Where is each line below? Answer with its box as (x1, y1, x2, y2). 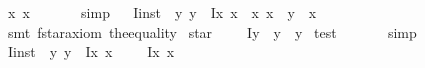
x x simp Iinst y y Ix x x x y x (7, 2, 317, 22)
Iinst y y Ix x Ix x (7, 41, 175, 62)
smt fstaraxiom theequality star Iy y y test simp (7, 21, 417, 42)
